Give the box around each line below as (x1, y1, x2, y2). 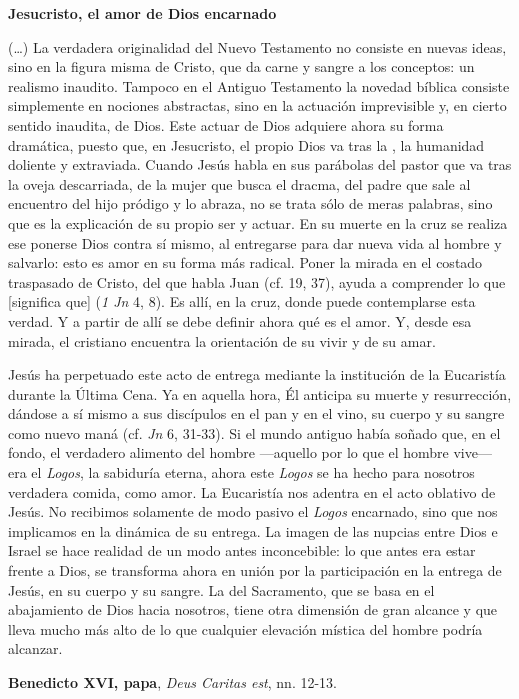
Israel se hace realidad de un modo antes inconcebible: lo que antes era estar (8, 540, 476, 561)
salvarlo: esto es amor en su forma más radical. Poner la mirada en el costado (8, 252, 483, 273)
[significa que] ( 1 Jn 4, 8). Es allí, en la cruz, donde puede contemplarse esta (8, 291, 476, 312)
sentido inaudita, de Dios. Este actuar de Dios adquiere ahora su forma (8, 114, 444, 135)
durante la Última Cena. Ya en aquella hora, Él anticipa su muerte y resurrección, (8, 383, 512, 404)
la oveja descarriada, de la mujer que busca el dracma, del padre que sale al (8, 173, 471, 194)
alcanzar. (8, 638, 63, 659)
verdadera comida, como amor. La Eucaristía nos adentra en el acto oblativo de (8, 481, 496, 502)
